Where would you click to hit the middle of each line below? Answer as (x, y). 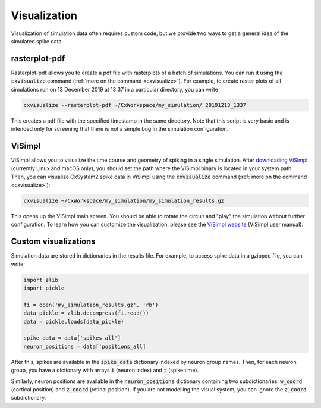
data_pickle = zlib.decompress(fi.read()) (86, 313)
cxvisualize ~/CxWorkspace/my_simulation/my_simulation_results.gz (124, 201)
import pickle (44, 288)
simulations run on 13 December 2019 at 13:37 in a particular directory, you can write (114, 89)
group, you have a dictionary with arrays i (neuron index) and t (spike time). (105, 370)
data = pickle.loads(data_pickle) (74, 321)
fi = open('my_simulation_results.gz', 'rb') (91, 305)
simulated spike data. (37, 41)
